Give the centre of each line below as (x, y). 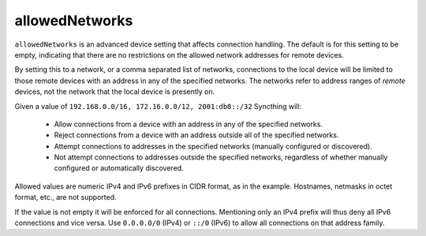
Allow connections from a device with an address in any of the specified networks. (189, 124)
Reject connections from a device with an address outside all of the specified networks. (196, 135)
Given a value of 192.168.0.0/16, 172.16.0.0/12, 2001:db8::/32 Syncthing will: (158, 106)
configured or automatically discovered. (119, 168)
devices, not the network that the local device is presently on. (115, 92)
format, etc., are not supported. (66, 197)
